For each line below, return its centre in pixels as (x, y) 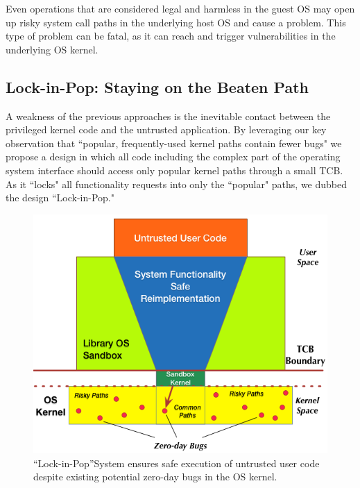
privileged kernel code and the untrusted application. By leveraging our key (166, 129)
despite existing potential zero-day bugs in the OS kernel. (155, 477)
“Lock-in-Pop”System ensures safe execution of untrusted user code (177, 463)
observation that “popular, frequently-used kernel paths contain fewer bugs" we (174, 143)
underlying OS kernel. (52, 49)
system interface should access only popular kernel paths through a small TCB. (174, 170)
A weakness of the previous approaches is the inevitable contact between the (168, 116)
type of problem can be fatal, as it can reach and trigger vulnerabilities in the (171, 36)
